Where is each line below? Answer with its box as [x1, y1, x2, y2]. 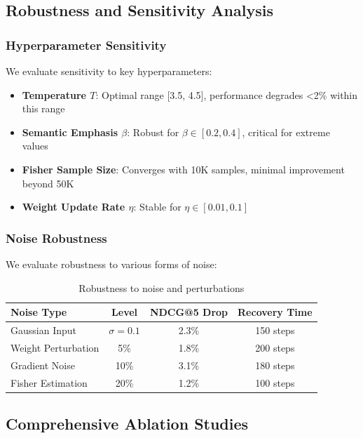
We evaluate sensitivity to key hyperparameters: [6, 64, 212, 78]
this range [22, 101, 65, 116]
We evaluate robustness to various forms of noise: [6, 256, 217, 271]
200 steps [255, 340, 295, 354]
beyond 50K [22, 175, 74, 190]
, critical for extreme [242, 124, 330, 139]
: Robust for [127, 124, 179, 139]
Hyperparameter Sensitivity [6, 36, 167, 53]
